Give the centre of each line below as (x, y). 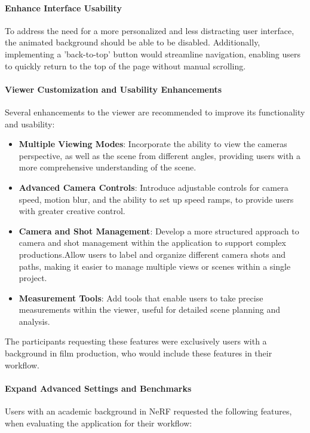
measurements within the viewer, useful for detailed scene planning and (149, 309)
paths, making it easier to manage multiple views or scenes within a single (155, 266)
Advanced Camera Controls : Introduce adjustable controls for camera (154, 187)
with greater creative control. (72, 211)
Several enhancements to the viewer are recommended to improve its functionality (155, 112)
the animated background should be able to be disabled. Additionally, (133, 42)
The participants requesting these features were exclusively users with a (136, 341)
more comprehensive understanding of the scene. (108, 167)
